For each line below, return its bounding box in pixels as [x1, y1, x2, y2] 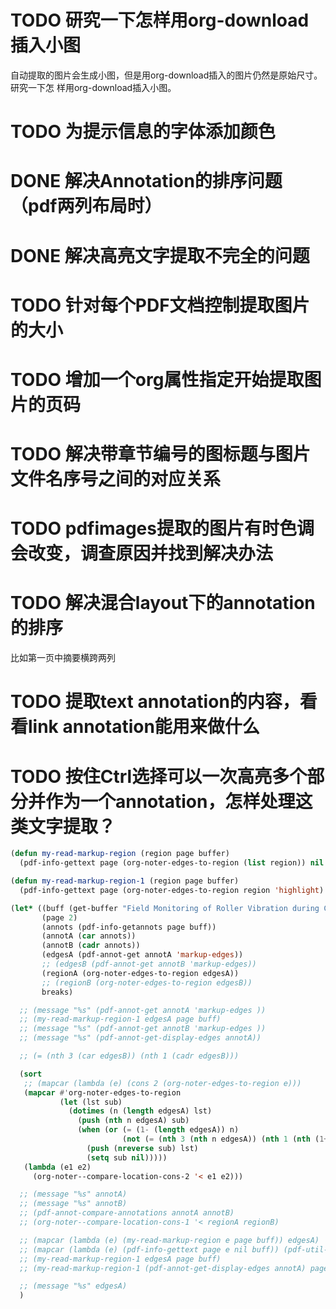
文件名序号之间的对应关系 [10, 468, 222, 491]
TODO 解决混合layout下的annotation [10, 592, 316, 615]
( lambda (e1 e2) [23, 1162, 92, 1172]
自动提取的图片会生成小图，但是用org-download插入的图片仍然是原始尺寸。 [10, 69, 323, 81]
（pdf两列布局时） [10, 195, 163, 218]
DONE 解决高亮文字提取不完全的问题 [10, 244, 310, 267]
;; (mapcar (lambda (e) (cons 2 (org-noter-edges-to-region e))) [23, 1078, 302, 1088]
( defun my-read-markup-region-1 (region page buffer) [10, 876, 240, 886]
